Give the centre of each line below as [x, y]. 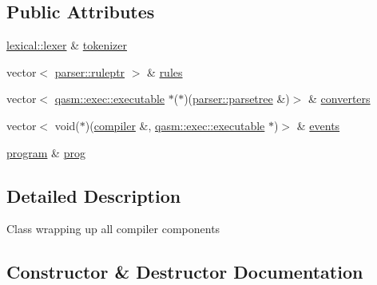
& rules [165, 71]
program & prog [46, 152]
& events [318, 125]
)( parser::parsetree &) [237, 99]
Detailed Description [94, 195]
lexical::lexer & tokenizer [67, 45]
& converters [339, 99]
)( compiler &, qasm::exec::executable [175, 125]
